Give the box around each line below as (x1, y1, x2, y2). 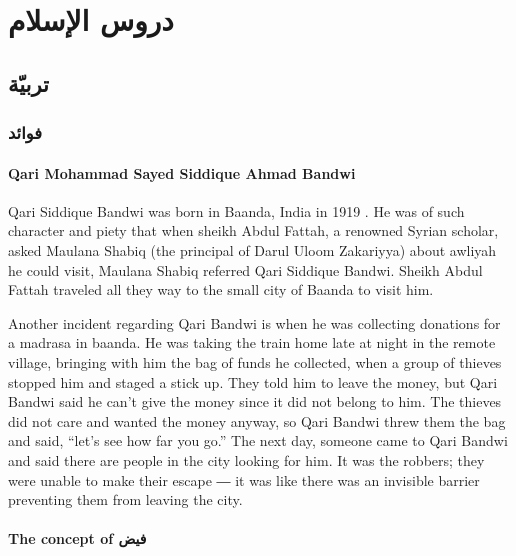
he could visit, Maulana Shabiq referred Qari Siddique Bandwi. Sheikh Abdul (8, 259, 483, 280)
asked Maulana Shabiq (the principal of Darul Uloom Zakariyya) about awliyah (8, 239, 497, 260)
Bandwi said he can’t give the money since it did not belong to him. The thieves (8, 391, 502, 412)
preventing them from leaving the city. (8, 489, 243, 510)
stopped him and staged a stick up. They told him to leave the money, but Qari (8, 371, 498, 392)
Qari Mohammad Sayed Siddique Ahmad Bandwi (8, 162, 356, 183)
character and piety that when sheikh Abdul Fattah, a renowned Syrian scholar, (8, 220, 499, 241)
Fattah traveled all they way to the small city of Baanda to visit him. (8, 279, 434, 300)
